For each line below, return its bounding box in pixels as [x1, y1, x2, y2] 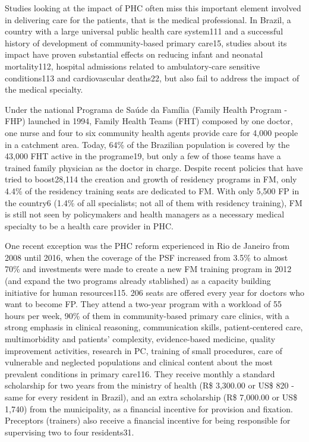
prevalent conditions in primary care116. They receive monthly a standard [5, 367, 275, 380]
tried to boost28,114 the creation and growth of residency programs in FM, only [5, 173, 297, 185]
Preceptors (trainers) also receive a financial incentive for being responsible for [5, 414, 291, 427]
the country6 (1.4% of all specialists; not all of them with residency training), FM [5, 196, 302, 209]
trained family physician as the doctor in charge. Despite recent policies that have [5, 161, 303, 173]
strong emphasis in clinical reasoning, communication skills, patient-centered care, [5, 321, 303, 333]
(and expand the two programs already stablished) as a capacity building [5, 274, 271, 287]
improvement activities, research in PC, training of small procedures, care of [5, 344, 283, 356]
